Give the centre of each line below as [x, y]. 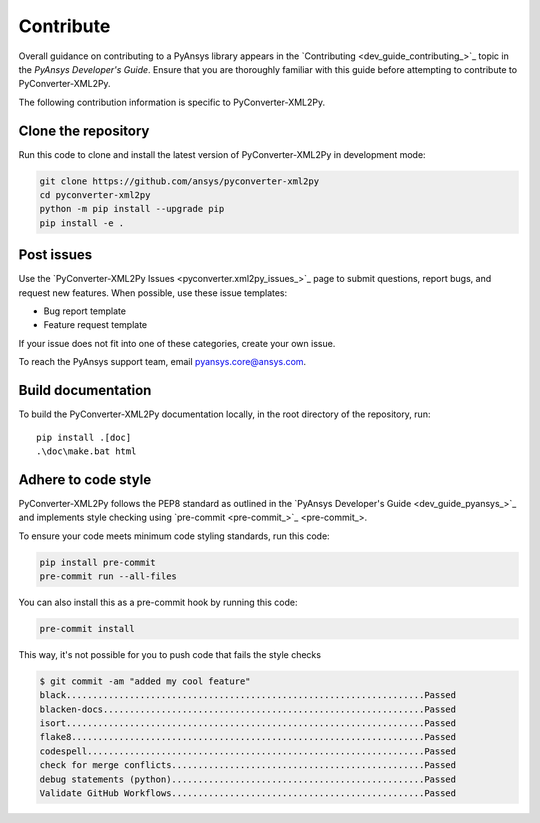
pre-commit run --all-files [108, 576]
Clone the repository [84, 130]
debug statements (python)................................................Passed [248, 779]
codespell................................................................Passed [248, 751]
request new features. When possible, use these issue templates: [153, 292]
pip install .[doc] [84, 437]
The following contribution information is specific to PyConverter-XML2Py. [172, 102]
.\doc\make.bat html [86, 451]
